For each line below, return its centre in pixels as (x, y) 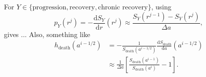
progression (50, 7)
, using (161, 6)
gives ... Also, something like (47, 34)
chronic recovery (123, 7)
